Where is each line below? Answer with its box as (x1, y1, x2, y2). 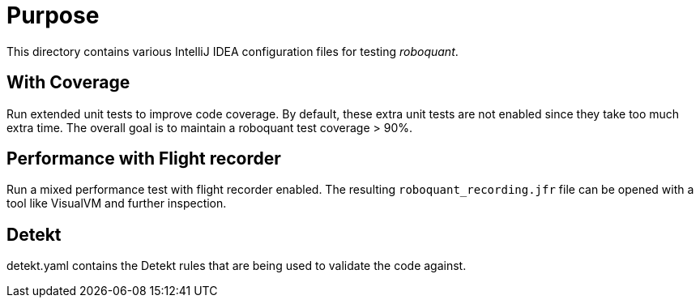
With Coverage (6, 72, 130, 93)
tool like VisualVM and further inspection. (6, 196, 227, 211)
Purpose (6, 2, 100, 29)
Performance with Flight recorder (6, 148, 281, 169)
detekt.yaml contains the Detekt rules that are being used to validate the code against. (6, 259, 467, 273)
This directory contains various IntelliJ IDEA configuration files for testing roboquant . (6, 44, 459, 58)
